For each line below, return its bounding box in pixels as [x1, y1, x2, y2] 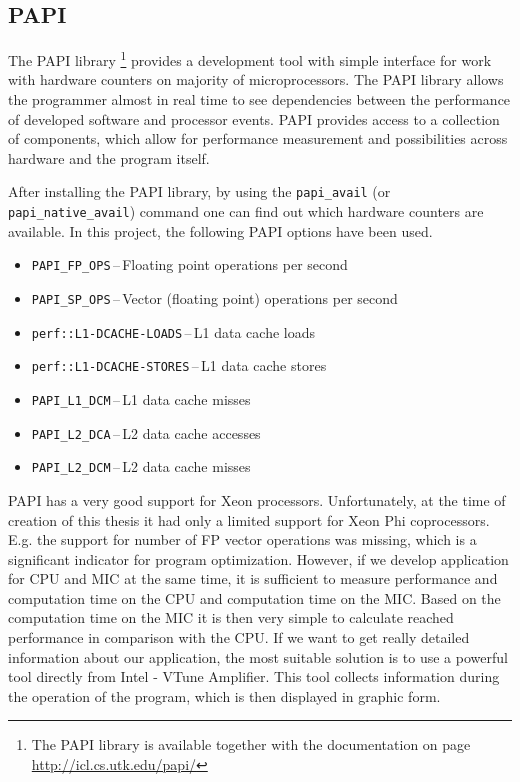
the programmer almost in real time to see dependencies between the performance [8, 89, 511, 110]
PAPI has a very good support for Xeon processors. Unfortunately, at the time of [8, 489, 506, 510]
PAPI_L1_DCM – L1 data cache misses [31, 388, 251, 409]
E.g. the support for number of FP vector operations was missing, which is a [8, 529, 477, 550]
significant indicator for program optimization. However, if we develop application [8, 548, 509, 569]
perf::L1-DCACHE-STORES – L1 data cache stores [31, 355, 327, 376]
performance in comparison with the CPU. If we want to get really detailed [8, 627, 470, 648]
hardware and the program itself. [8, 147, 210, 168]
